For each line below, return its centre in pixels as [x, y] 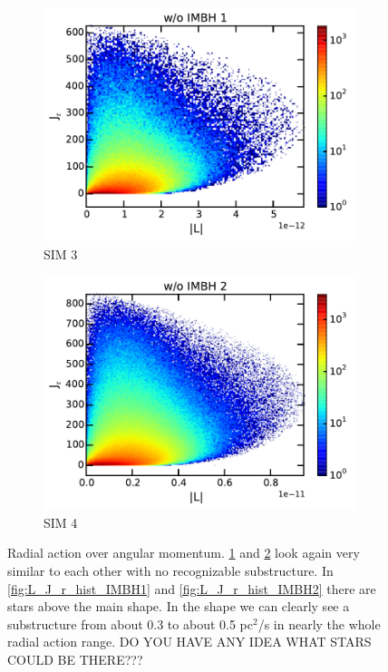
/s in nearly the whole [319, 623]
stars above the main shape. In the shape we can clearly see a [179, 606]
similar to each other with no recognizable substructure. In [170, 570]
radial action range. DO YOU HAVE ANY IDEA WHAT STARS [189, 642]
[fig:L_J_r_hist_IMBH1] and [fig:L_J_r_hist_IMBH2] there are [192, 588]
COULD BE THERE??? [75, 659]
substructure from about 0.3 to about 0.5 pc [130, 623]
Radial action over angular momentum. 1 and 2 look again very [184, 553]
